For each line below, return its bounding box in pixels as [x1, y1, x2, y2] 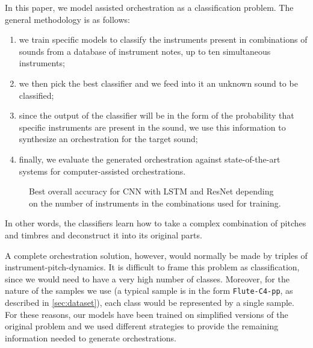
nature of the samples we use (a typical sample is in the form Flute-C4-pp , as [5, 284, 293, 297]
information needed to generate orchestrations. [5, 331, 176, 344]
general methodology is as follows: [5, 13, 130, 25]
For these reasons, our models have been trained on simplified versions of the [5, 308, 288, 320]
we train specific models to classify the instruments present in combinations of [19, 33, 308, 46]
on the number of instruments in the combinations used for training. [29, 196, 281, 209]
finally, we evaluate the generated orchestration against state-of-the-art [19, 152, 280, 165]
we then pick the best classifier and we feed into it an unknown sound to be [19, 76, 298, 89]
